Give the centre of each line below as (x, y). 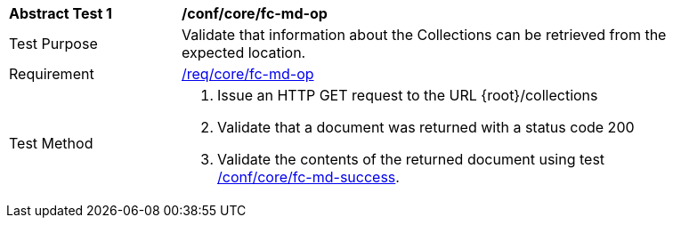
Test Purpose (53, 44)
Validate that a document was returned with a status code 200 (426, 127)
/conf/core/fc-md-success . (308, 177)
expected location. (244, 52)
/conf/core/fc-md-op (255, 13)
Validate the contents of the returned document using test (411, 159)
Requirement (52, 74)
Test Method (51, 143)
